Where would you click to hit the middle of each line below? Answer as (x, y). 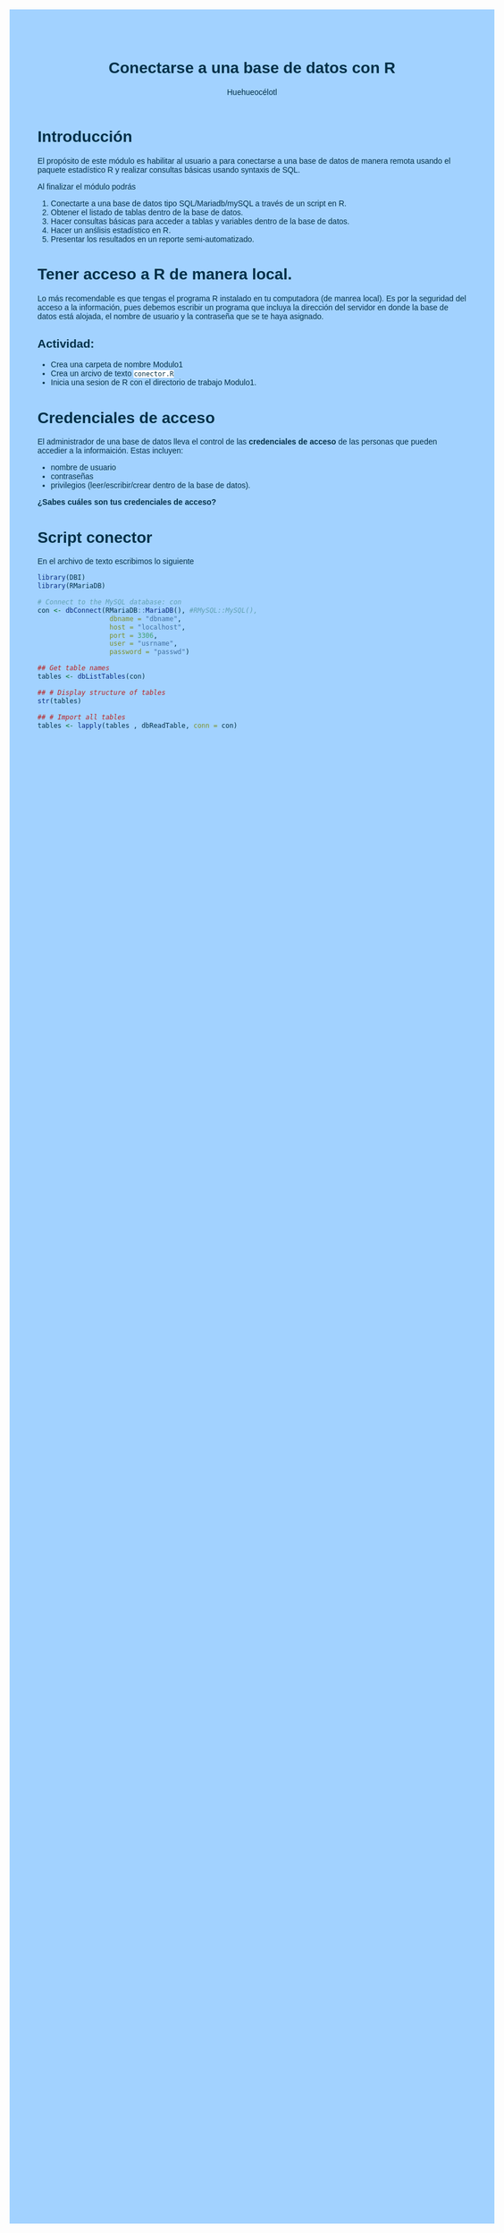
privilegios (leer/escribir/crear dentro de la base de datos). (151, 485)
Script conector (95, 537)
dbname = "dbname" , (146, 619)
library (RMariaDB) (72, 586)
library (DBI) (62, 578)
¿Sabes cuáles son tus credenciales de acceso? (127, 502)
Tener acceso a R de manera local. (165, 274)
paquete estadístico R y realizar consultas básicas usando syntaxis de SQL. (169, 170)
